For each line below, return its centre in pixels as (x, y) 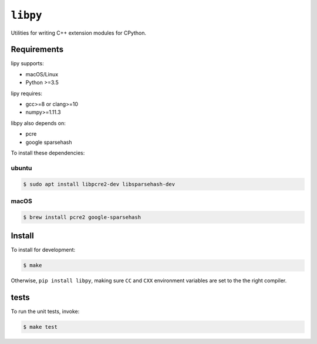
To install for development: (43, 250)
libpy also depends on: (38, 123)
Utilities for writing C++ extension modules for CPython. (79, 33)
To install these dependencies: (48, 153)
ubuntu (21, 168)
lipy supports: (27, 63)
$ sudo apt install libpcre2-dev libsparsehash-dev (99, 184)
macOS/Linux (42, 74)
